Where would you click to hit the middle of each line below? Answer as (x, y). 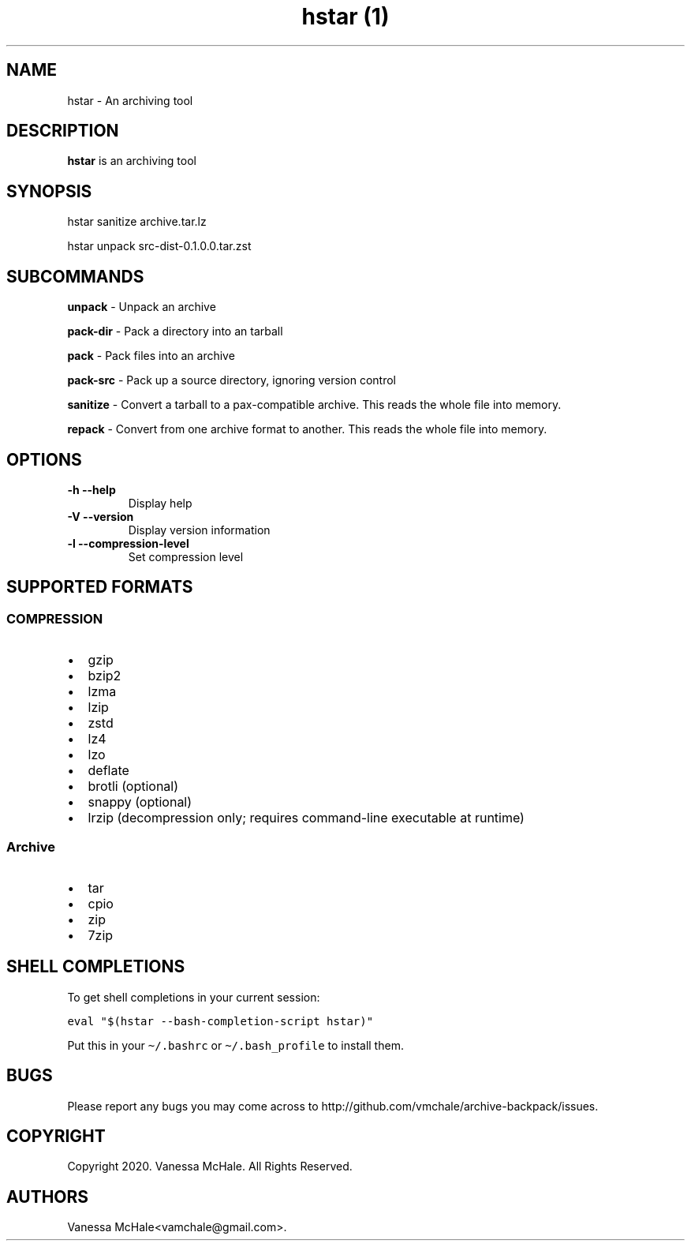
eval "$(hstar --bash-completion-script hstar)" (220, 1021)
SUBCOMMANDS (75, 276)
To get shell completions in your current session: (194, 997)
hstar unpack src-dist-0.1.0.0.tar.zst (159, 246)
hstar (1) (345, 17)
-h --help (92, 489)
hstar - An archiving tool (130, 100)
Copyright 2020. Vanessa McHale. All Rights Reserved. (210, 1166)
